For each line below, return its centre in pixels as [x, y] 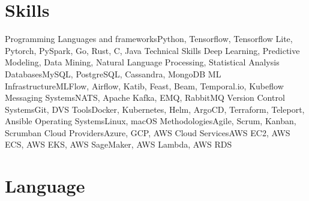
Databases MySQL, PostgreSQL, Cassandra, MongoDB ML [113, 73]
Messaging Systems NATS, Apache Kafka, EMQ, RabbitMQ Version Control [145, 97]
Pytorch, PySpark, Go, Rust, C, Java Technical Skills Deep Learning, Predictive [152, 50]
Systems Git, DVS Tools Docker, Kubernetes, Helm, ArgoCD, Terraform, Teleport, [155, 109]
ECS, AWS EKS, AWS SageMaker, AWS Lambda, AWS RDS [118, 144]
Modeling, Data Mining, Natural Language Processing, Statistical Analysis [142, 62]
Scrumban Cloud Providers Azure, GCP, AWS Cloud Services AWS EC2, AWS [148, 132]
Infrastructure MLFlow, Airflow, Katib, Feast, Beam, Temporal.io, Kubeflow [144, 85]
